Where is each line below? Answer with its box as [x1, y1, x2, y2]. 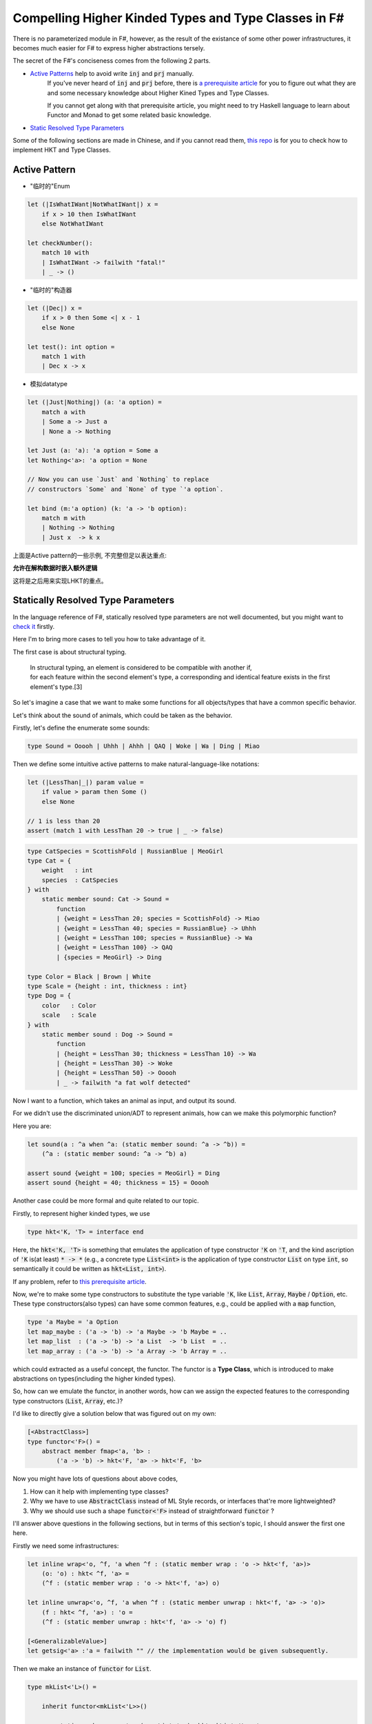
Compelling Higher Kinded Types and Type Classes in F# [12, 10, 344, 26]
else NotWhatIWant [41, 220, 104, 228]
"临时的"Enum [30, 182, 70, 190]
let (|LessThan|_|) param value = [27, 778, 144, 786]
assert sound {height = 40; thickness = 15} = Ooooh [27, 1179, 209, 1187]
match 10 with [41, 249, 90, 257]
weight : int [41, 866, 93, 874]
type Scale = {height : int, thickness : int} [27, 982, 187, 990]
